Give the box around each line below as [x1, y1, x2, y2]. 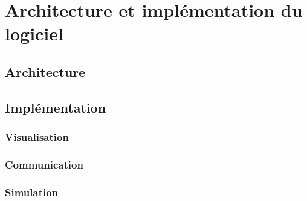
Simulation [5, 184, 59, 199]
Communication [5, 156, 83, 172]
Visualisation [5, 129, 69, 144]
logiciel [5, 21, 63, 46]
